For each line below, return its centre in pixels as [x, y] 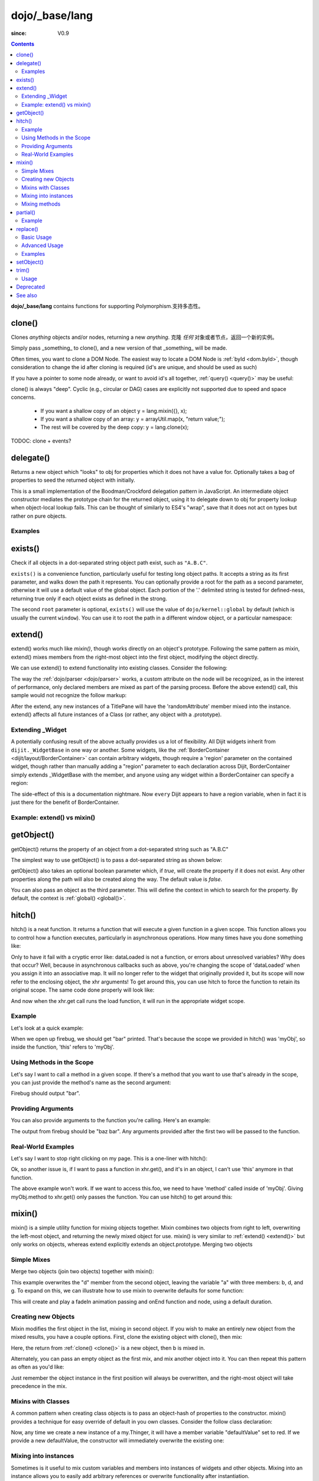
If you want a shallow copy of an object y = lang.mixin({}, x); [114, 411]
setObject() [30, 262]
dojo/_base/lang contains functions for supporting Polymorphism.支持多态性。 [107, 306]
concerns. [23, 398]
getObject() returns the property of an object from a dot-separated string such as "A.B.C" [120, 849]
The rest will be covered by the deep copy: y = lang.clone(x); [115, 427]
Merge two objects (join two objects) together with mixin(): [82, 1271]
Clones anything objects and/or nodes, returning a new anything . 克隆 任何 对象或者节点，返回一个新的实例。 [144, 337]
